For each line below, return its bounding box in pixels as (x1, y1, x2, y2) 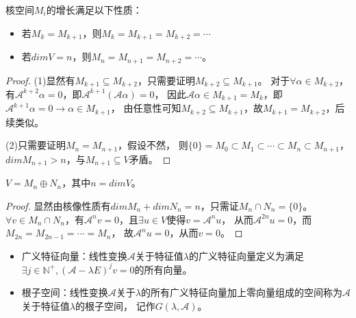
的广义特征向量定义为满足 (188, 248, 304, 262)
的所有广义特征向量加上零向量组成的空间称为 (140, 285, 342, 299)
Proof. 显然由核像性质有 (5, 198, 111, 212)
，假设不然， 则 (118, 138, 188, 152)
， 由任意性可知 (110, 101, 181, 115)
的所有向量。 (134, 262, 192, 276)
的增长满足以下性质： (46, 3, 142, 16)
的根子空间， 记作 (75, 299, 155, 313)
